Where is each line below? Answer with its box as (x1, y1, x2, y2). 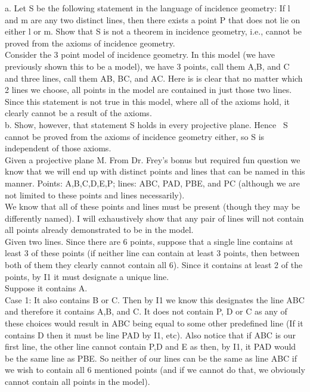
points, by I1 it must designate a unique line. (5, 270, 169, 282)
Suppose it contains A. (5, 282, 88, 294)
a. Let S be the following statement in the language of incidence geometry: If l (5, 2, 290, 14)
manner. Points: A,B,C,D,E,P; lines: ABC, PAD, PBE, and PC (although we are (5, 176, 300, 189)
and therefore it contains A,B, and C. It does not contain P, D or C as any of (5, 305, 287, 318)
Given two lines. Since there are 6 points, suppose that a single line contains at (5, 235, 293, 247)
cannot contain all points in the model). (5, 375, 150, 387)
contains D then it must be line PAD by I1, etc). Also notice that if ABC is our (5, 328, 296, 341)
